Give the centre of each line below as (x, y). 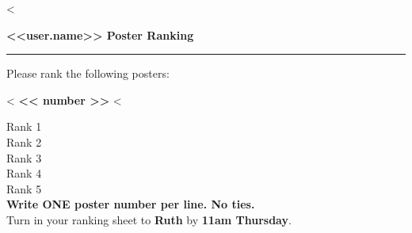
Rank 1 (24, 126)
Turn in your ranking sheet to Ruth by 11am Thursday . (149, 219)
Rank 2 (24, 141)
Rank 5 (24, 188)
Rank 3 (24, 157)
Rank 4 (24, 173)
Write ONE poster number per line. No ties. (131, 204)
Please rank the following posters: (88, 73)
